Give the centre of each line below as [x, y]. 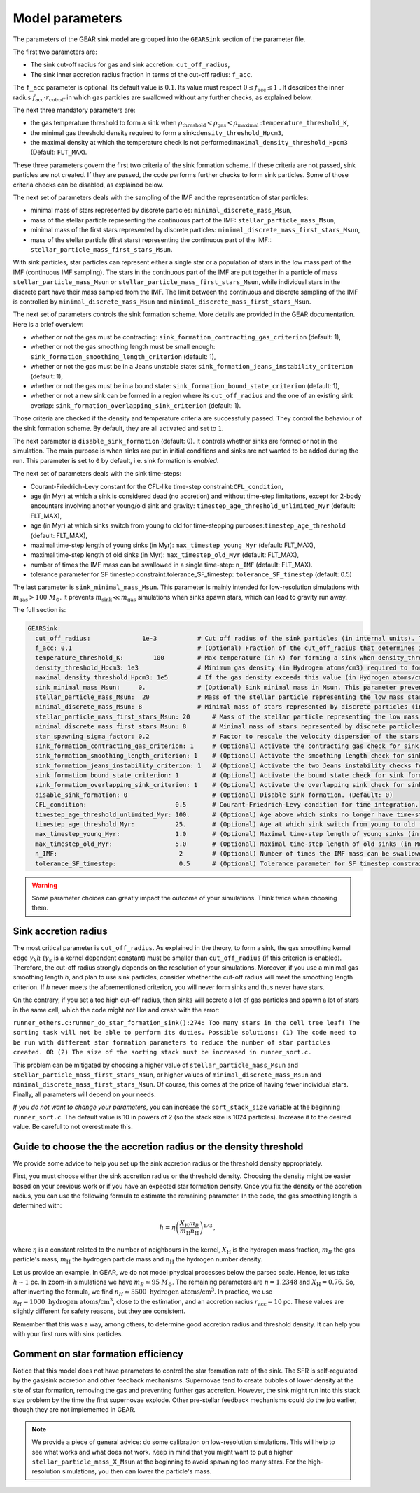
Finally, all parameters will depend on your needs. [85, 1094]
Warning [44, 885]
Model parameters [68, 18]
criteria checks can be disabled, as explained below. [88, 185]
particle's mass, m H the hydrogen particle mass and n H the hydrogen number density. [138, 1260]
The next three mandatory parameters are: [74, 110]
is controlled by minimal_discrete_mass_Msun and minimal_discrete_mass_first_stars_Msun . [162, 302]
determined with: [37, 1205]
